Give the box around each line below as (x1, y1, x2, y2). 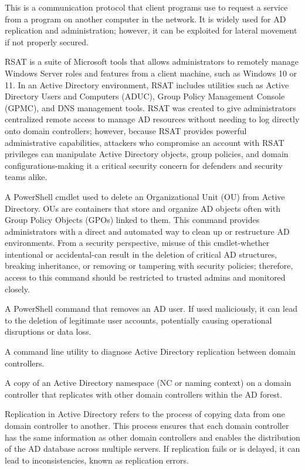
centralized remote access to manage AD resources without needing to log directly (5, 113, 300, 125)
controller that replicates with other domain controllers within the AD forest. (5, 388, 283, 400)
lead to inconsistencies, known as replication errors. (5, 454, 189, 466)
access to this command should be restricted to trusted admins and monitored (5, 271, 286, 284)
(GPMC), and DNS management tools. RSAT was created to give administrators (5, 101, 296, 114)
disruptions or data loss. (5, 325, 91, 338)
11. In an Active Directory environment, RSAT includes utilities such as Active (5, 78, 289, 91)
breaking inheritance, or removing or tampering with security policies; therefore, (5, 259, 293, 272)
